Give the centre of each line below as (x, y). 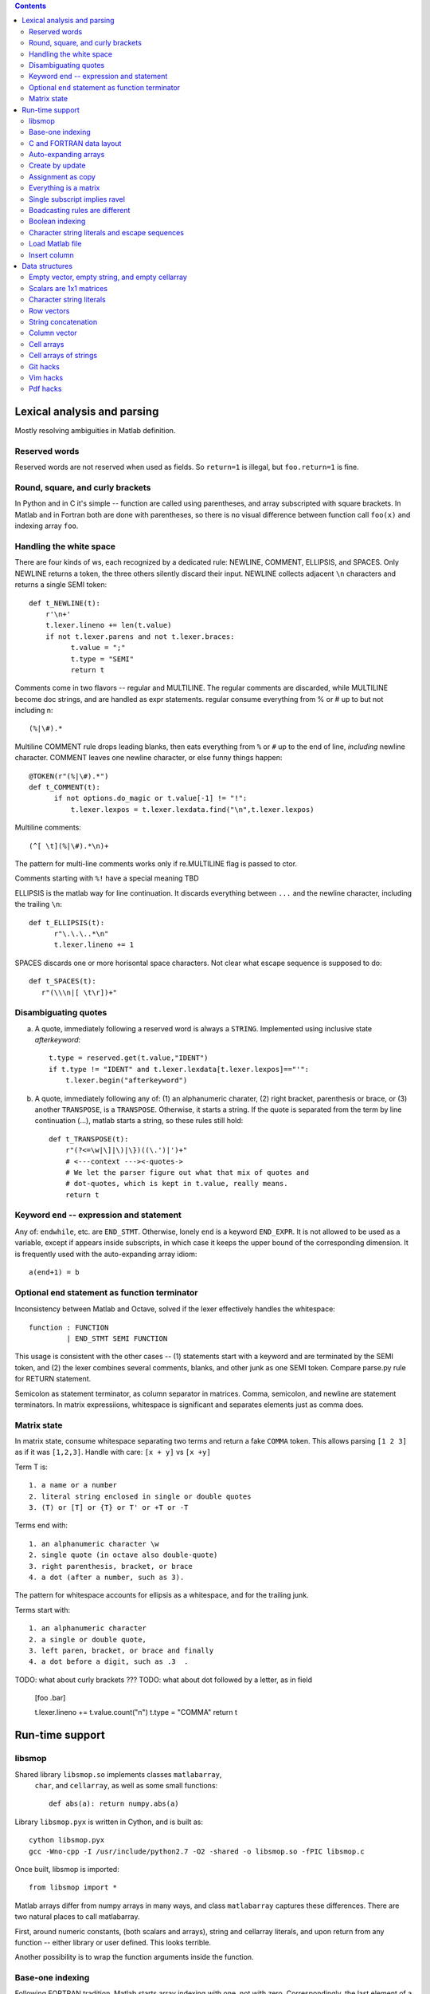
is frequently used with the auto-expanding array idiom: (106, 1254)
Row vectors (49, 310)
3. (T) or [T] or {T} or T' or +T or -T (109, 1507)
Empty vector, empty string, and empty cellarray (108, 277)
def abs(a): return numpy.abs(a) (114, 1804)
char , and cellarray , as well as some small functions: (126, 1786)
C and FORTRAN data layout (75, 143)
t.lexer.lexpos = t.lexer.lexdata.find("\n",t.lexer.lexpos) (192, 809)
